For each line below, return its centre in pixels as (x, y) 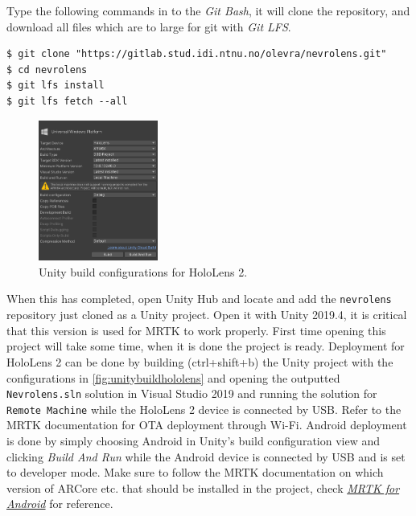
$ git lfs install (56, 86)
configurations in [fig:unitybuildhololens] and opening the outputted (173, 377)
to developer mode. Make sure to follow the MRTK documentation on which (195, 472)
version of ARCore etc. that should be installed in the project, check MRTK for (203, 487)
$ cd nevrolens (47, 70)
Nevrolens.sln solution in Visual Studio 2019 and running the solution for (192, 393)
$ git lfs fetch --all (67, 101)
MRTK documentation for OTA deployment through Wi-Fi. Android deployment (207, 425)
